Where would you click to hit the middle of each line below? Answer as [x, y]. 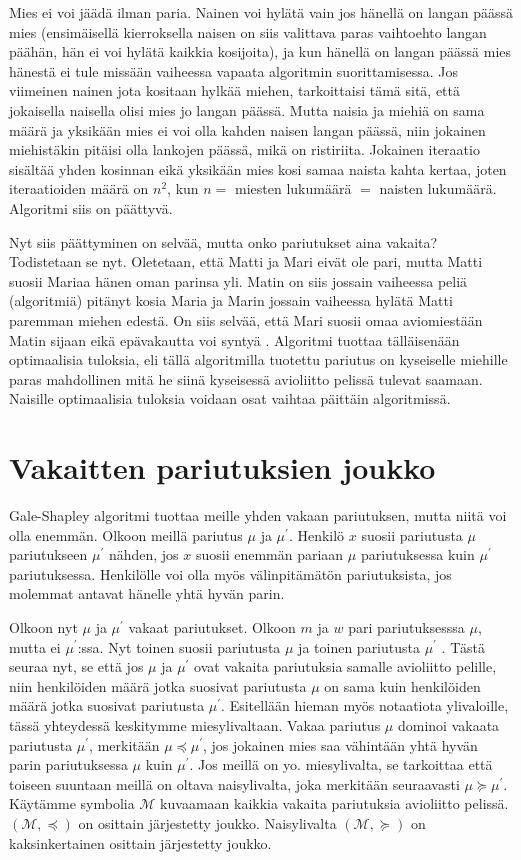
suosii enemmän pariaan [269, 554]
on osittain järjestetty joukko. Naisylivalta [207, 822]
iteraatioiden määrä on [79, 188]
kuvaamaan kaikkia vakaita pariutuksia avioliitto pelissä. [334, 803]
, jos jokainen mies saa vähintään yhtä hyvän [340, 744]
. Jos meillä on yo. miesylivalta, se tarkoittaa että [341, 764]
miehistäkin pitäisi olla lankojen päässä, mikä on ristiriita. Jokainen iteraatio [244, 149]
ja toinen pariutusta [359, 646]
